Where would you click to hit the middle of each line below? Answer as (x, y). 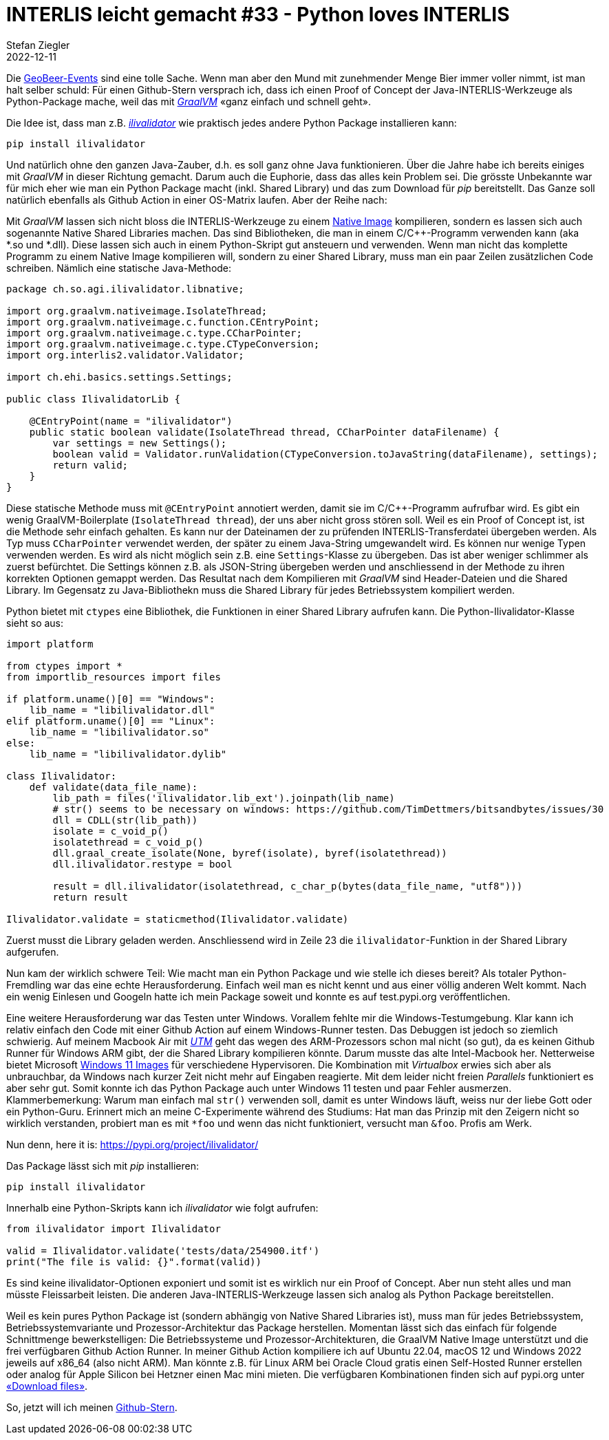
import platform (50, 644)
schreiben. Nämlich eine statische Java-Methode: (119, 268)
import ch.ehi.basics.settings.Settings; (119, 377)
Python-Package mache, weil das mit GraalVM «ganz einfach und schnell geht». (189, 101)
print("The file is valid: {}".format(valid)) (134, 1261)
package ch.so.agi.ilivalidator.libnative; (125, 289)
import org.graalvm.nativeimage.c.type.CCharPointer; (154, 333)
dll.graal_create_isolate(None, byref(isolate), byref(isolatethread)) (250, 853)
